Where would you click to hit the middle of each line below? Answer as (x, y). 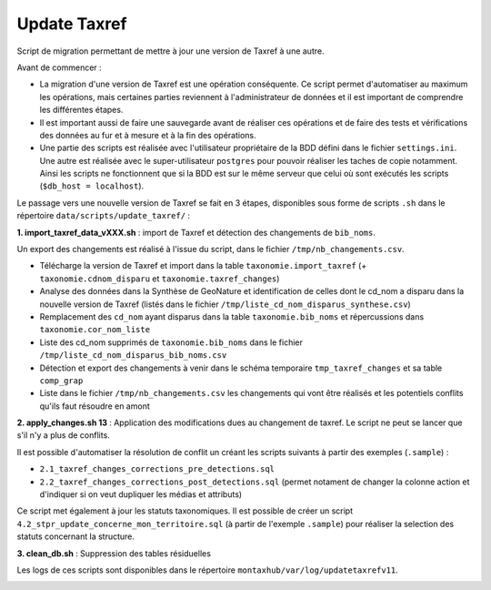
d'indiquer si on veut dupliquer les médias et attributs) (141, 494)
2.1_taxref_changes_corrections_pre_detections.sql (157, 469)
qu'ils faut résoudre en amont (95, 406)
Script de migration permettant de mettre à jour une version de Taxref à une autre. (170, 51)
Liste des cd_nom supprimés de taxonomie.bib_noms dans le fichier (171, 342)
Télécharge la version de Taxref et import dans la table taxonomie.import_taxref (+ (203, 266)
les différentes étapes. (81, 110)
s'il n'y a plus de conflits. (64, 435)
